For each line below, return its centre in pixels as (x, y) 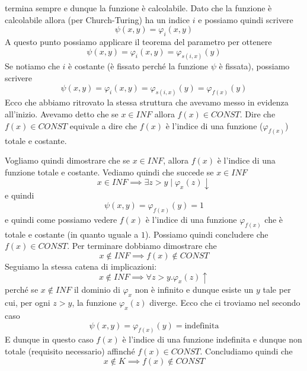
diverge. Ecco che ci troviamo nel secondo (225, 303)
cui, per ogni (28, 303)
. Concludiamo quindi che (246, 351)
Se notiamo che (32, 66)
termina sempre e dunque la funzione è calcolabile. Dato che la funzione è (138, 8)
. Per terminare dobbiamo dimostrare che (142, 246)
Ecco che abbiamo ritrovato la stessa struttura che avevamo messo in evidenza (147, 102)
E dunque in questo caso (49, 339)
